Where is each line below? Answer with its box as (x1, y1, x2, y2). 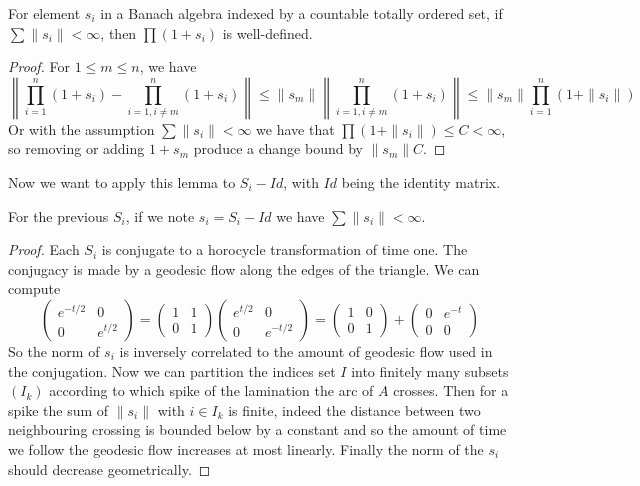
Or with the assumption (8, 118, 155, 139)
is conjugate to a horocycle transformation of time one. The (101, 239, 468, 260)
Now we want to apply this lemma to (8, 171, 236, 192)
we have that (256, 118, 335, 139)
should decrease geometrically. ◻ (8, 458, 211, 479)
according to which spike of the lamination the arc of (49, 380, 374, 401)
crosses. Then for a (393, 380, 509, 401)
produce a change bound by (193, 138, 363, 159)
